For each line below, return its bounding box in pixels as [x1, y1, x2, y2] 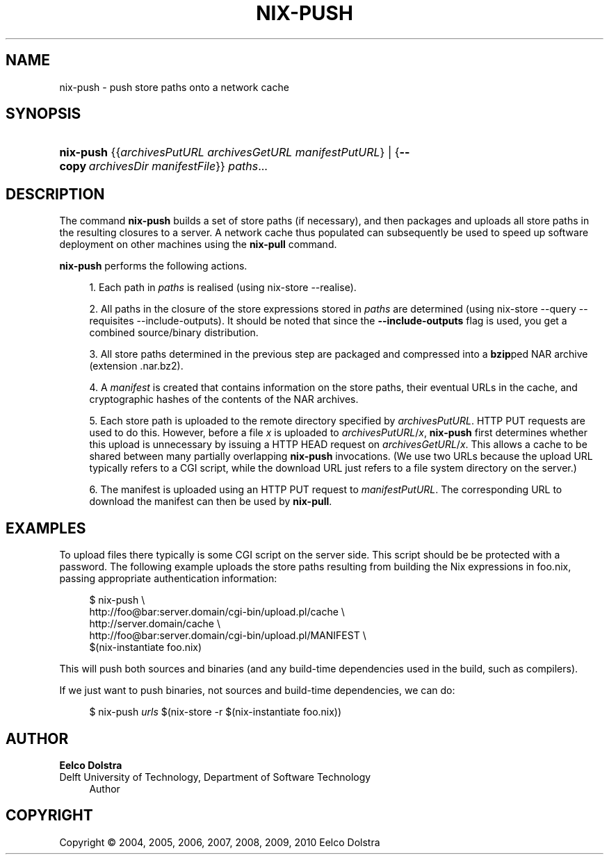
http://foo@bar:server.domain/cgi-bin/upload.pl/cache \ [89, 606, 345, 618]
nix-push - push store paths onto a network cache [59, 81, 289, 93]
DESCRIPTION [6, 185, 105, 203]
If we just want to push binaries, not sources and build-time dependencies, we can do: [59, 684, 455, 697]
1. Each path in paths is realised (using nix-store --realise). [89, 281, 357, 294]
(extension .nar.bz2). [89, 360, 184, 372]
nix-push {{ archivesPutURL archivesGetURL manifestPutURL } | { [59, 145, 400, 160]
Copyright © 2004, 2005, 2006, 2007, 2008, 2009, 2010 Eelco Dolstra [59, 836, 380, 848]
